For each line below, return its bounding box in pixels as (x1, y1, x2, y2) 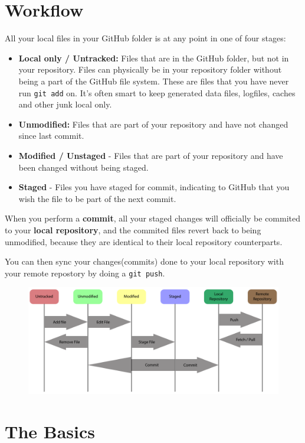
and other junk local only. (18, 98, 112, 110)
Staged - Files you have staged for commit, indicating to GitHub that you (18, 181, 290, 193)
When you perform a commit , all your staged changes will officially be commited (5, 212, 301, 224)
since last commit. (18, 129, 84, 142)
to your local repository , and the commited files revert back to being (5, 223, 261, 236)
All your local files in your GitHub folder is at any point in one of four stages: (5, 32, 286, 44)
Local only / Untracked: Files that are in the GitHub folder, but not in (18, 51, 289, 64)
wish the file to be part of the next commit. (18, 192, 176, 204)
